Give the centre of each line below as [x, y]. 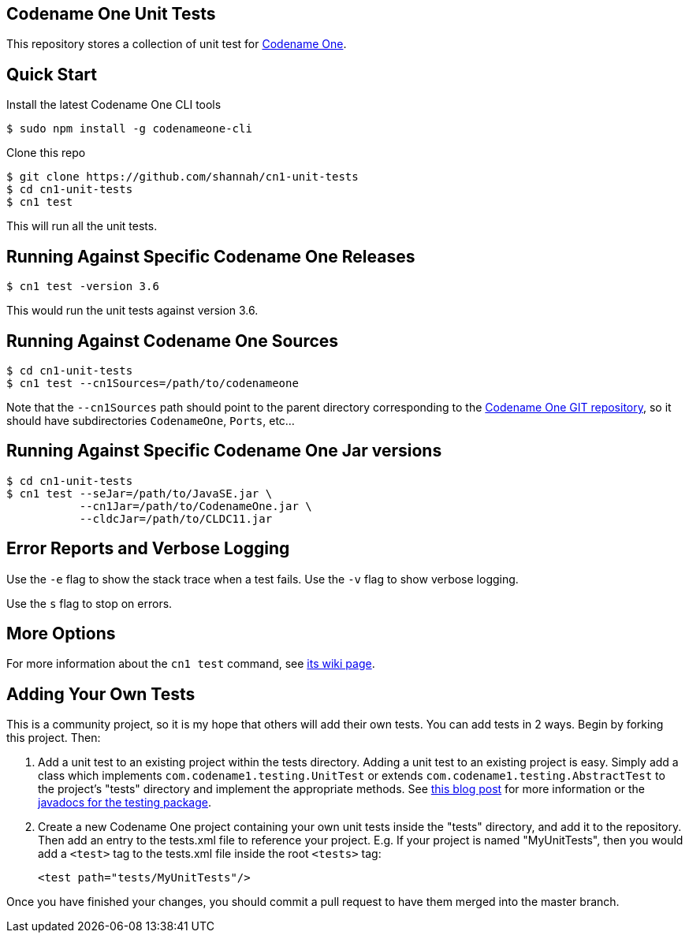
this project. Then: [54, 738]
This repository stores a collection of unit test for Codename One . [177, 44]
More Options [61, 634]
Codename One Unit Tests [111, 14]
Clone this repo [46, 153]
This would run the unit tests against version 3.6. [132, 311]
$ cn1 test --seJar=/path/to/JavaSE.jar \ [140, 493]
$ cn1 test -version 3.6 [83, 287]
